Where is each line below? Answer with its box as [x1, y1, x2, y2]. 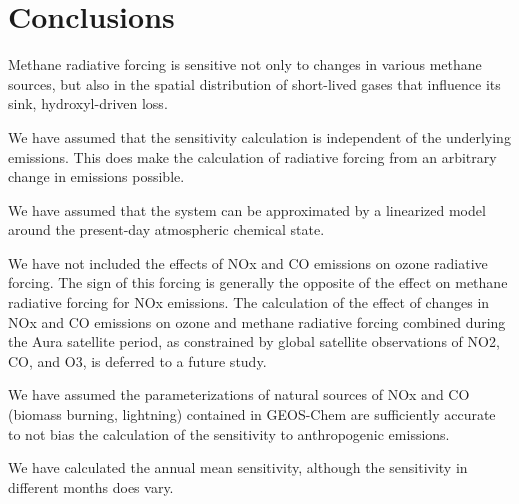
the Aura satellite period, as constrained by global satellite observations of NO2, [8, 331, 500, 352]
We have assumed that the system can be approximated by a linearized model [8, 199, 486, 220]
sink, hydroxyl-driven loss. [8, 93, 168, 114]
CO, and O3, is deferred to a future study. [8, 350, 267, 371]
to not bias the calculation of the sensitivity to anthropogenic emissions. [8, 423, 450, 444]
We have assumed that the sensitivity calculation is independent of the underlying [8, 126, 511, 147]
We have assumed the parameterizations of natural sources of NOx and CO [8, 384, 470, 405]
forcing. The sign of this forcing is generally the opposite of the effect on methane [8, 272, 508, 293]
